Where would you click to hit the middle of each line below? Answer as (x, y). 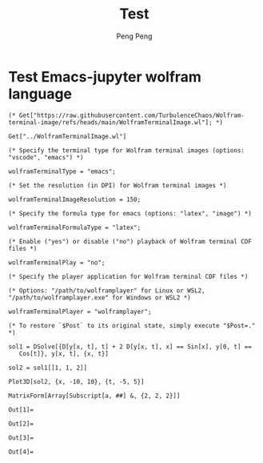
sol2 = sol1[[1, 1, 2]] (48, 368)
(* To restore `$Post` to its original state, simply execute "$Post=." (132, 325)
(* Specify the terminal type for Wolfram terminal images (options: (127, 150)
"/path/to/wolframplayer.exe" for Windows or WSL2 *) (100, 297)
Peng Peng (134, 36)
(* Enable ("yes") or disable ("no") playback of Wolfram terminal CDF (130, 241)
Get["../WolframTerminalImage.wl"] (68, 136)
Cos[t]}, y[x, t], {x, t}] (64, 353)
